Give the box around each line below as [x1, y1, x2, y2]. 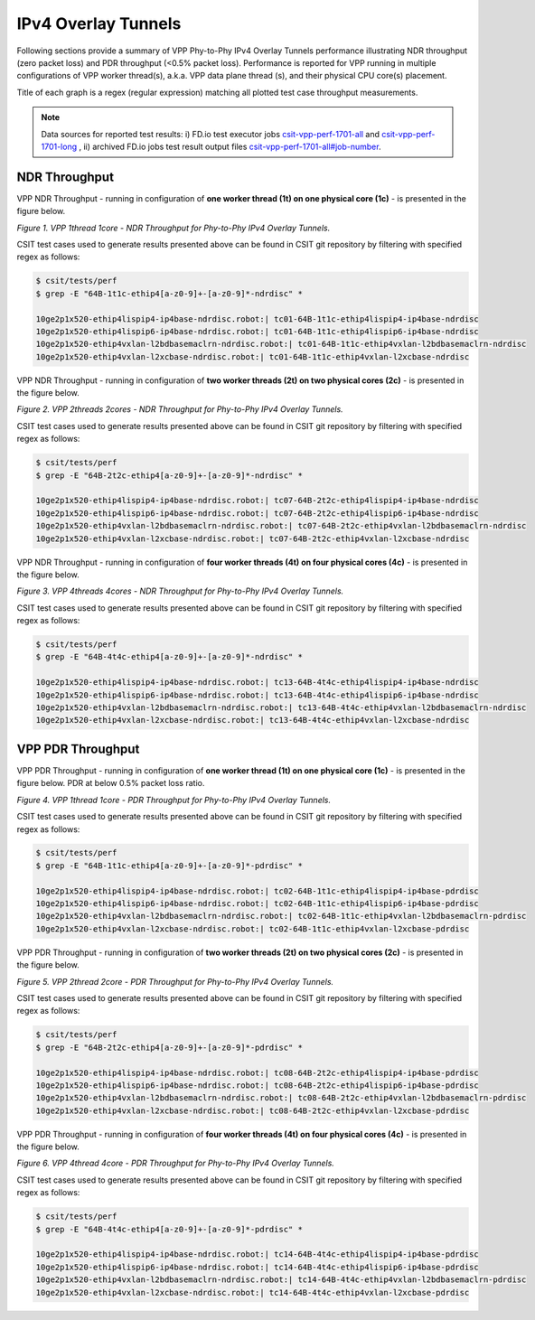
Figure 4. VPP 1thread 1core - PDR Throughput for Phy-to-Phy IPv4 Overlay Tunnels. [16, 794, 332, 805]
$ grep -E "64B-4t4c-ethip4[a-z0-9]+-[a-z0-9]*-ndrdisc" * [35, 651, 303, 662]
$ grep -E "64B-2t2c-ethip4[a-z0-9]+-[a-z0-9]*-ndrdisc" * [35, 470, 303, 481]
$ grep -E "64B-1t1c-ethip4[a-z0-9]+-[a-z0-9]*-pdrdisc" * [35, 860, 303, 871]
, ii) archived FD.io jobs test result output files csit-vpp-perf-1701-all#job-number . [78, 141, 381, 152]
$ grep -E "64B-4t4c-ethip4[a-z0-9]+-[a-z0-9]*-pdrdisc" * [35, 1224, 303, 1234]
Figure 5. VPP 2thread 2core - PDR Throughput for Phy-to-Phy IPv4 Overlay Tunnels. [16, 976, 334, 987]
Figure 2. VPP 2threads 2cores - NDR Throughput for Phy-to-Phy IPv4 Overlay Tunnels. [16, 404, 343, 415]
